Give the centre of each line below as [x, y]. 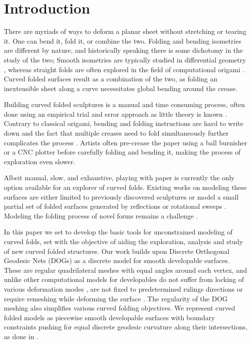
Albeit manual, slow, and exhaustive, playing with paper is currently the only [119, 178]
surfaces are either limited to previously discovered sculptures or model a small [121, 196]
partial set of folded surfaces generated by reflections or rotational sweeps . [115, 206]
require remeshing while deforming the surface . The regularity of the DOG [116, 298]
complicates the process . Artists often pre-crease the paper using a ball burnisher [125, 142]
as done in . [21, 336]
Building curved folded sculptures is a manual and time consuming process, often [125, 104]
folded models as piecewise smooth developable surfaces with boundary [109, 317]
